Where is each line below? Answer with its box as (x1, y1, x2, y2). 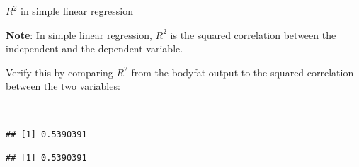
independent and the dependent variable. (6, 41, 183, 56)
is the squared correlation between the (170, 27, 336, 42)
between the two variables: (6, 79, 120, 93)
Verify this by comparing (6, 64, 113, 79)
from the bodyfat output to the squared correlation (131, 64, 354, 79)
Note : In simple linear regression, (6, 27, 152, 42)
